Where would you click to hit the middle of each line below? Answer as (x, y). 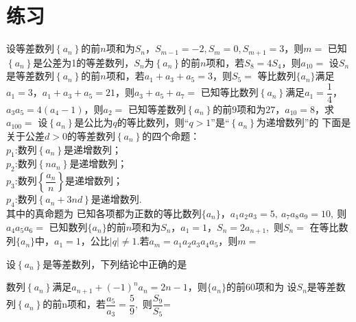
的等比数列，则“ (153, 122)
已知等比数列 (229, 92)
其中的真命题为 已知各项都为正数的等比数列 (104, 213)
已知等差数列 (157, 109)
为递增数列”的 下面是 (304, 122)
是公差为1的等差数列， (84, 62)
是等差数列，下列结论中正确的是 (115, 263)
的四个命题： (171, 136)
